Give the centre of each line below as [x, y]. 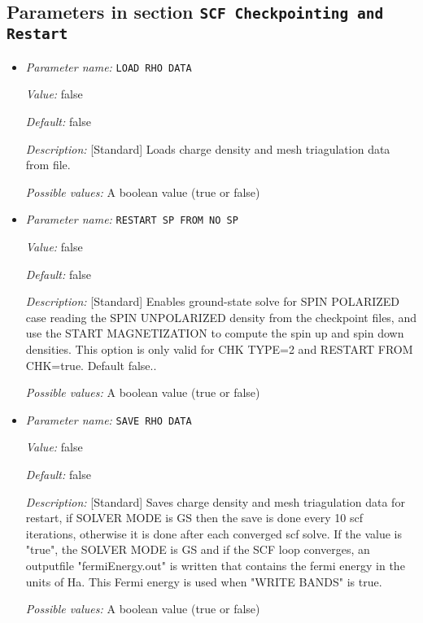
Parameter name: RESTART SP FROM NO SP [132, 219]
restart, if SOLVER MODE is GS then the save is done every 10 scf [194, 518]
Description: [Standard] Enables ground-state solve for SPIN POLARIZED [213, 301]
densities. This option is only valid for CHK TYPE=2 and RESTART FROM [219, 349]
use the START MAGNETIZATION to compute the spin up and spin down [215, 333]
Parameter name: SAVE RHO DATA [109, 419]
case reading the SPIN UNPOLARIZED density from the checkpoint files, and [221, 317]
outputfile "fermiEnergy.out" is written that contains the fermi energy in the [215, 565]
